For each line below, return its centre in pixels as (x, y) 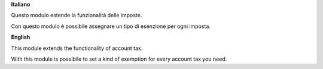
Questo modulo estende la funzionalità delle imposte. (77, 15)
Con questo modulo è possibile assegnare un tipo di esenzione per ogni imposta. (111, 26)
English (21, 37)
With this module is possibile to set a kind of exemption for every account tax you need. (119, 59)
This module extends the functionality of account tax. (77, 48)
